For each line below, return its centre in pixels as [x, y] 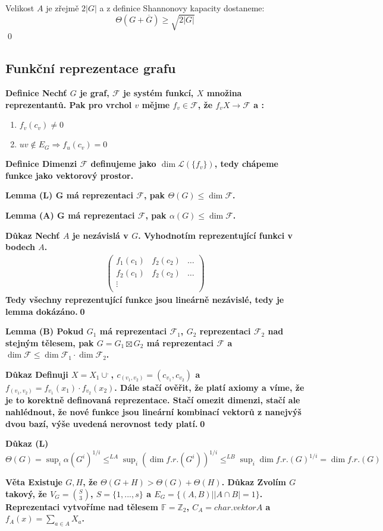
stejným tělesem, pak [50, 342]
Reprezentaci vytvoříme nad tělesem [82, 506]
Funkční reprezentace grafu [91, 68]
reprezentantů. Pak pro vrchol [69, 104]
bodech [20, 247]
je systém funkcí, [158, 92]
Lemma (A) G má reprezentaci [70, 215]
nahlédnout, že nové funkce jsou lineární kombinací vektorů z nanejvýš [153, 411]
